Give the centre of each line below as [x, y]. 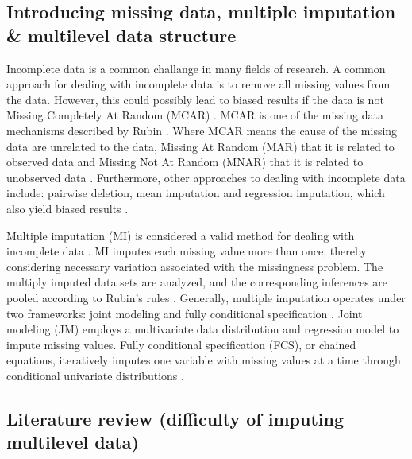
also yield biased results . [67, 208]
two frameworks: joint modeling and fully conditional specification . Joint [185, 313]
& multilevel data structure [121, 35]
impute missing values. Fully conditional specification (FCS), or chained [181, 344]
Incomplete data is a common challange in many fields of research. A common [196, 68]
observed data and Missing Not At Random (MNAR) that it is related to [185, 162]
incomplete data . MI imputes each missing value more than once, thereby [187, 251]
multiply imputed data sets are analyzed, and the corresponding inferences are [197, 282]
